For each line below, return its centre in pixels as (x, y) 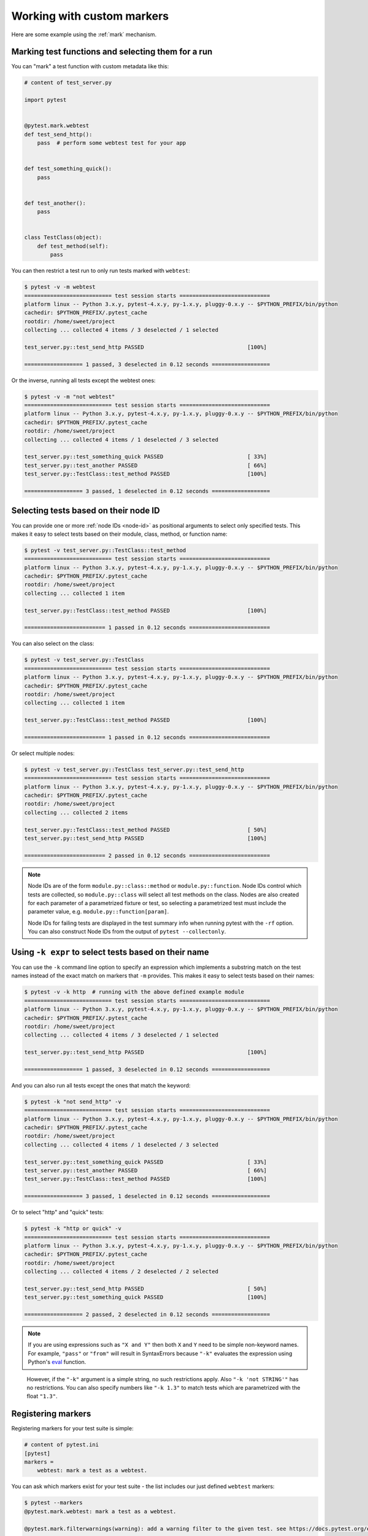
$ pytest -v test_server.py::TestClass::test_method (105, 550)
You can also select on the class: (53, 644)
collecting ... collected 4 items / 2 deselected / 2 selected (121, 1272)
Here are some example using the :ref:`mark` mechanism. (84, 34)
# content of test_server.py (68, 83)
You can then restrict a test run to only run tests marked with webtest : (101, 271)
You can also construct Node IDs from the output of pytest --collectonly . (127, 931)
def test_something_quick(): (68, 169)
